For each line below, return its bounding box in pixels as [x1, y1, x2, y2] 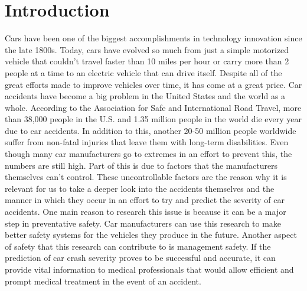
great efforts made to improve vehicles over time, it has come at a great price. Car [5, 78, 302, 90]
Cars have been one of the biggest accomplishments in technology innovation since [5, 32, 302, 44]
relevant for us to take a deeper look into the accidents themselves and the [5, 182, 275, 194]
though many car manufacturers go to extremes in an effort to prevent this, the [5, 148, 292, 160]
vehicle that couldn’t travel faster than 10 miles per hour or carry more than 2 [5, 55, 289, 67]
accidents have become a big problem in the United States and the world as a [5, 90, 286, 102]
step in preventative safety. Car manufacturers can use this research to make [5, 217, 282, 229]
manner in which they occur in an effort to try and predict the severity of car [5, 194, 285, 206]
